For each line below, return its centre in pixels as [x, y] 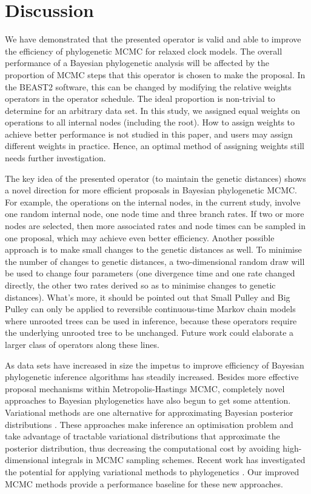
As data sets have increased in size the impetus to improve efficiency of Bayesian [155, 365]
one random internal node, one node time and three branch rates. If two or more [155, 214]
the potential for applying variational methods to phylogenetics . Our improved [152, 471]
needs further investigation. [55, 158]
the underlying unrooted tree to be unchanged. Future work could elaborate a [149, 332]
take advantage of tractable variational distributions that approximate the [142, 436]
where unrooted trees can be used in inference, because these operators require [151, 320]
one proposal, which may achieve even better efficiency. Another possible [140, 237]
